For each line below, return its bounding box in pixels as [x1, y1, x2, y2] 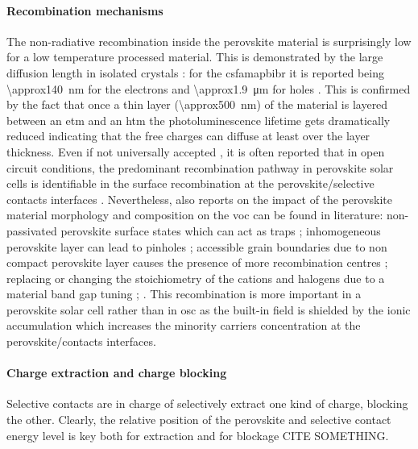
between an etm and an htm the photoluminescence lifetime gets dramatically [6, 111, 391, 128]
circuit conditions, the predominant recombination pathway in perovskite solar [6, 159, 394, 176]
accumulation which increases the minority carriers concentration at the [6, 317, 361, 334]
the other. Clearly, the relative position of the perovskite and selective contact [6, 411, 391, 428]
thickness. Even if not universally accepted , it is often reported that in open [6, 143, 385, 160]
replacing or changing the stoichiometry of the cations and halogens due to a [6, 269, 385, 286]
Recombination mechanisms [6, 2, 163, 19]
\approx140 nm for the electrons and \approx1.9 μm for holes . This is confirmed [6, 80, 411, 97]
